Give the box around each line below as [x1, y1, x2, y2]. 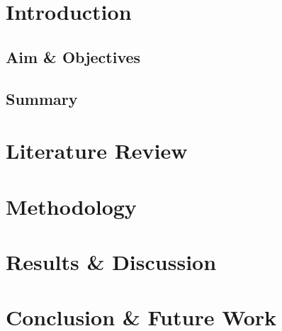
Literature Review [6, 136, 188, 165]
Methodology [6, 191, 137, 220]
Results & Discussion [6, 247, 217, 276]
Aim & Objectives [6, 45, 141, 67]
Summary [6, 87, 78, 109]
